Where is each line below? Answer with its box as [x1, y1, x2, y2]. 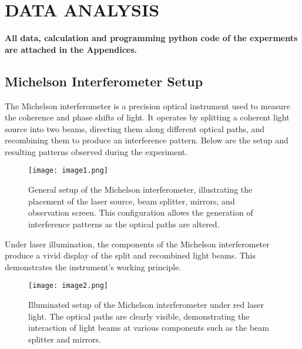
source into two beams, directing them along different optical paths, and [5, 122, 265, 135]
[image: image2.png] [28, 281, 109, 290]
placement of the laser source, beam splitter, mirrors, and [28, 194, 235, 207]
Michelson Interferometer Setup [5, 72, 203, 90]
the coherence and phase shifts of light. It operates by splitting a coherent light [5, 111, 290, 123]
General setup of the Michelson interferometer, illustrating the [28, 183, 253, 196]
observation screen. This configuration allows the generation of [28, 206, 253, 219]
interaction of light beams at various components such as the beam [28, 321, 269, 334]
